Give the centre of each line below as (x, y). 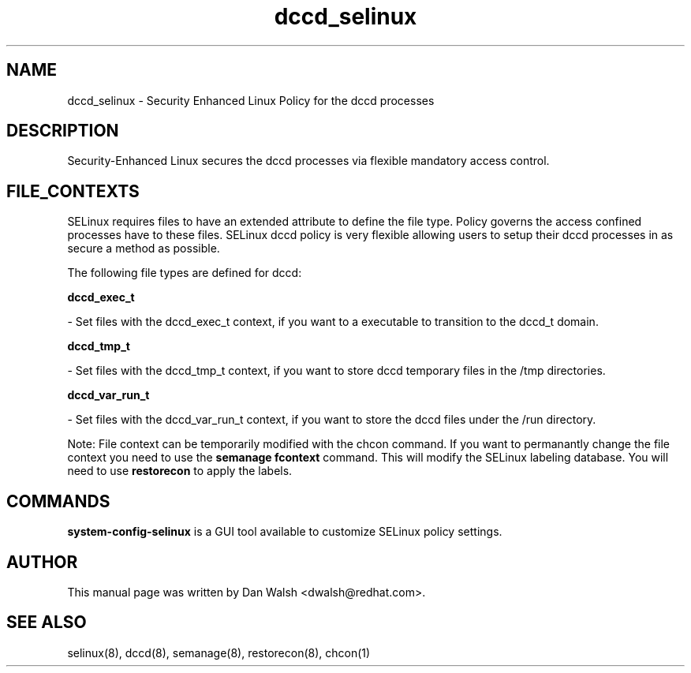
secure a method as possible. (144, 249)
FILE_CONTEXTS (73, 191)
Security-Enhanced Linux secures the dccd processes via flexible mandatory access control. (308, 161)
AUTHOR (42, 562)
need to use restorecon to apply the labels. (180, 471)
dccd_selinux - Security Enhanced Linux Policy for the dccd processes (251, 100)
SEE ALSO (47, 623)
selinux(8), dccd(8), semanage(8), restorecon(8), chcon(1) (219, 652)
